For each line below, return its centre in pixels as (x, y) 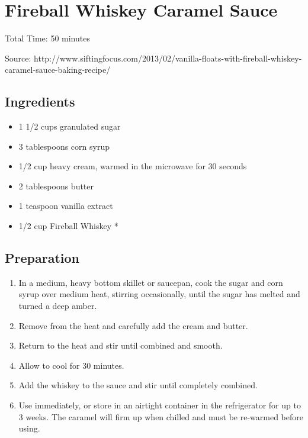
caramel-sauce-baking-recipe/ (58, 70)
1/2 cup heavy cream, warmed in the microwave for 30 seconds (133, 166)
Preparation (42, 258)
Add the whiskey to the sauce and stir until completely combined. (138, 385)
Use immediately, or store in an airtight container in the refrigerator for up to (160, 405)
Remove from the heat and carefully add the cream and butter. (133, 325)
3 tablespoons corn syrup (64, 146)
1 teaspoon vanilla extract (66, 206)
